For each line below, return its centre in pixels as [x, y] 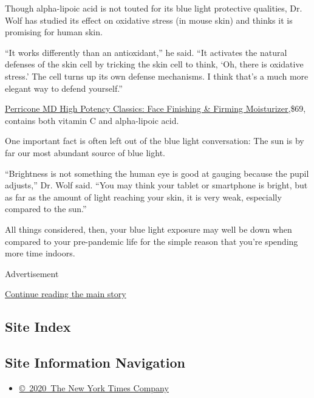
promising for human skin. [54, 32]
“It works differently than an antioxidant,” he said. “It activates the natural [146, 52]
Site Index [38, 327]
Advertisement [32, 273]
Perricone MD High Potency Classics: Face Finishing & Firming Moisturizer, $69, [155, 108]
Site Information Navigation [95, 362]
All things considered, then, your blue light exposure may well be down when [148, 229]
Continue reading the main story [66, 294]
